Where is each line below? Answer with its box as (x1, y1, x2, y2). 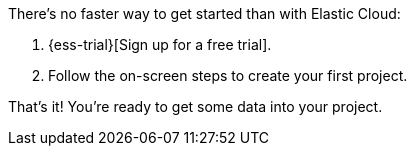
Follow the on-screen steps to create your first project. (48, 67, 408, 84)
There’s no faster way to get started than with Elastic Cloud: (8, 5, 401, 22)
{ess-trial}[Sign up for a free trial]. (48, 36, 272, 53)
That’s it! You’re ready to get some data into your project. (8, 98, 383, 115)
